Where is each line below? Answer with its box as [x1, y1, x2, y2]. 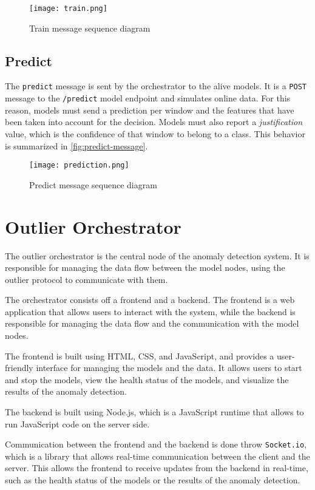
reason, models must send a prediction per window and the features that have [5, 103, 294, 116]
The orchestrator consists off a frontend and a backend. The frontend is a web [5, 293, 295, 306]
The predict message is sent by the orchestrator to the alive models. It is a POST [5, 80, 307, 92]
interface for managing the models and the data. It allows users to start [36, 361, 302, 374]
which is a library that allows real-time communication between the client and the [5, 449, 310, 462]
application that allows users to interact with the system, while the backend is [5, 305, 296, 318]
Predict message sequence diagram [29, 178, 157, 191]
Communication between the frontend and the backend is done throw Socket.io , [5, 438, 307, 451]
